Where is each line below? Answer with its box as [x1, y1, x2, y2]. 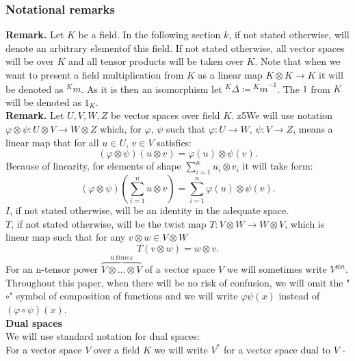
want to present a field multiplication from [5, 68, 184, 81]
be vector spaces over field [110, 108, 220, 122]
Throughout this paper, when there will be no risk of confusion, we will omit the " [5, 275, 350, 289]
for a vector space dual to [223, 342, 331, 356]
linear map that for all [5, 135, 99, 149]
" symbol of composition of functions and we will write [9, 289, 238, 303]
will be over [5, 54, 54, 68]
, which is [285, 216, 325, 230]
